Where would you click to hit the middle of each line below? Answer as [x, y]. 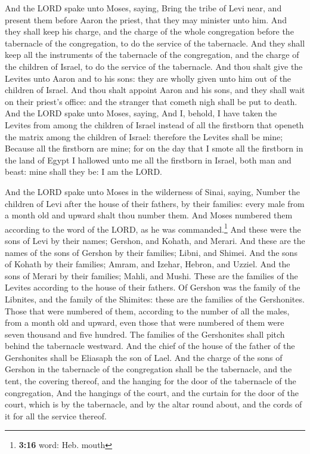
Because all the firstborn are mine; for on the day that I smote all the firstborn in [154, 148]
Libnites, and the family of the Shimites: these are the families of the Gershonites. [155, 299]
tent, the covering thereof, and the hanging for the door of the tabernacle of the [151, 381]
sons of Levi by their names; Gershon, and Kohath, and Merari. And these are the [155, 240]
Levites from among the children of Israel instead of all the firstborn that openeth [154, 124]
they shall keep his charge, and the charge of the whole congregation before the [149, 31]
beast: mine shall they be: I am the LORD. [83, 172]
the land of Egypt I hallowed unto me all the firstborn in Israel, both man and [148, 160]
